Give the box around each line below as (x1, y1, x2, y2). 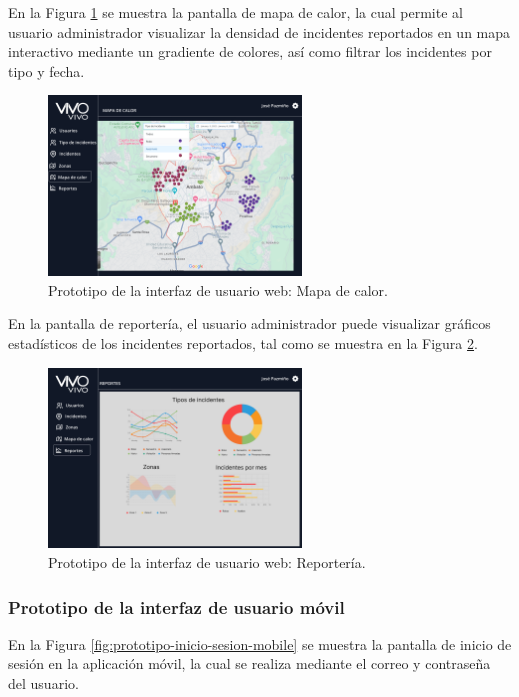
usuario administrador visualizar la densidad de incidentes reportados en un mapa (8, 21, 511, 42)
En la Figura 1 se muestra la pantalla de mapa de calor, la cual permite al (8, 2, 463, 22)
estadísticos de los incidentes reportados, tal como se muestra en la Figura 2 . (8, 333, 478, 353)
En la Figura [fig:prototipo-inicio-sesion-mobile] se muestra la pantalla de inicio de (8, 633, 512, 654)
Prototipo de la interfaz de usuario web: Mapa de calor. (48, 279, 388, 300)
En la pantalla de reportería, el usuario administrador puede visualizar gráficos (8, 313, 491, 334)
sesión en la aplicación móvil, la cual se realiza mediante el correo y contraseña (8, 653, 491, 674)
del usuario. (8, 673, 79, 694)
